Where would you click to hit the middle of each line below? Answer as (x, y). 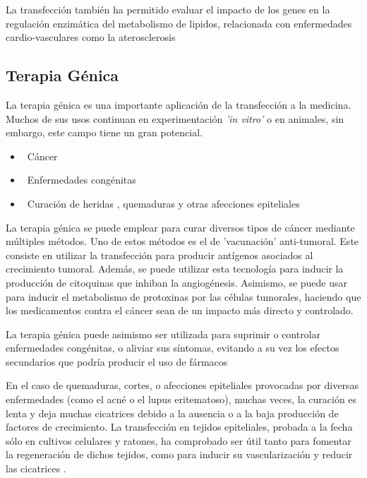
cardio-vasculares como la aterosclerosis (91, 37)
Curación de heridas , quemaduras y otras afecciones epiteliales (163, 203)
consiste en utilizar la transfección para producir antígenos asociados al (160, 255)
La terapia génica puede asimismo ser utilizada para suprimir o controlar (163, 334)
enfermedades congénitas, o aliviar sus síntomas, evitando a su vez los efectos (173, 348)
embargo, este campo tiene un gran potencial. (104, 132)
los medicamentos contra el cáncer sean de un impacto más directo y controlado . (180, 310)
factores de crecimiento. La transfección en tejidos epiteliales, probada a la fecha (179, 427)
